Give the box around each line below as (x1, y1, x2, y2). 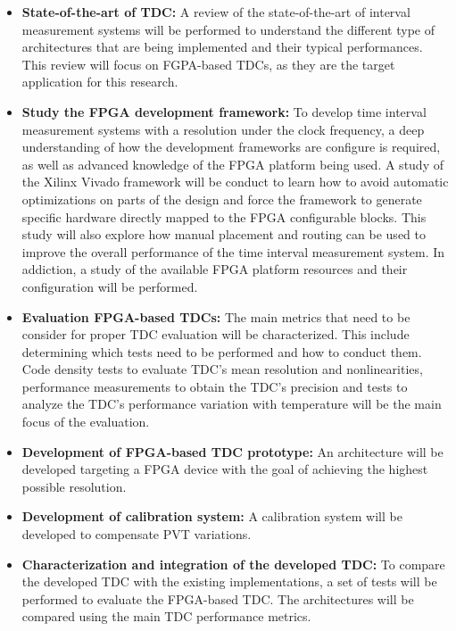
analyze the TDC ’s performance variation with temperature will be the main (21, 394, 442, 413)
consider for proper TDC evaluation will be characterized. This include (21, 325, 410, 344)
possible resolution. (21, 477, 127, 495)
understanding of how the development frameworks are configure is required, (21, 137, 441, 156)
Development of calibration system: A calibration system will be (21, 507, 402, 526)
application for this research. (21, 72, 178, 91)
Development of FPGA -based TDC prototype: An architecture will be (21, 442, 444, 461)
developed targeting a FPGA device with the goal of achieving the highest (21, 460, 428, 478)
